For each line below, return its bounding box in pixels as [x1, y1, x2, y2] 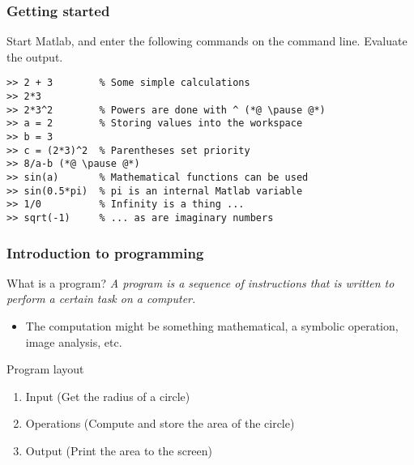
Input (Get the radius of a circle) [25, 387, 190, 404]
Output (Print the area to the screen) [25, 442, 213, 459]
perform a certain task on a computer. [6, 290, 196, 307]
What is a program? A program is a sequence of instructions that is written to [6, 274, 395, 291]
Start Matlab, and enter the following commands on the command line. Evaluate [6, 32, 408, 49]
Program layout [6, 360, 84, 378]
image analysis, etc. [25, 333, 122, 350]
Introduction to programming [6, 242, 204, 262]
